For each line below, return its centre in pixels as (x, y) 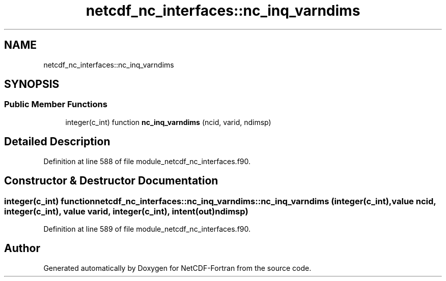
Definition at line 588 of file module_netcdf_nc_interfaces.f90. (147, 161)
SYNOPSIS (32, 84)
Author (22, 248)
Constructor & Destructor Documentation (111, 181)
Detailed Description (57, 142)
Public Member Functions (56, 104)
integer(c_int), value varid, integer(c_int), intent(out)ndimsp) (126, 211)
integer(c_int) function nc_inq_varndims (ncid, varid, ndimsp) (168, 122)
